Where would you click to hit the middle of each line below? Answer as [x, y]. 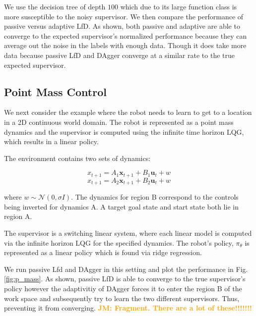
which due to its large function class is [179, 6]
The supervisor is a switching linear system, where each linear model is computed [128, 233]
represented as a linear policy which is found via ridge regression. [103, 252]
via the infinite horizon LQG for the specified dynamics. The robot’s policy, [119, 242]
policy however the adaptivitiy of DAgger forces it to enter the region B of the [123, 288]
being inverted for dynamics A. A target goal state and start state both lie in [121, 206]
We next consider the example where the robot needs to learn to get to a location [128, 112]
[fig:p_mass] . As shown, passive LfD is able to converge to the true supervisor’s [125, 279]
